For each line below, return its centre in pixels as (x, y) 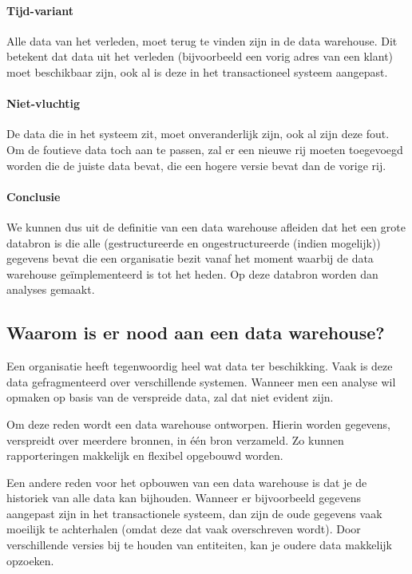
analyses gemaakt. (51, 289)
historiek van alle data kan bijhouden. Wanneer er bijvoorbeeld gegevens (184, 498)
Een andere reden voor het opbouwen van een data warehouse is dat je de (187, 482)
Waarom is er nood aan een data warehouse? (196, 333)
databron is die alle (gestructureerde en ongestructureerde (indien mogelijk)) (194, 242)
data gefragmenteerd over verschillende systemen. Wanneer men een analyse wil (201, 381)
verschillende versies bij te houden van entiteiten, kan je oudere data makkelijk (199, 545)
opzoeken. (30, 560)
